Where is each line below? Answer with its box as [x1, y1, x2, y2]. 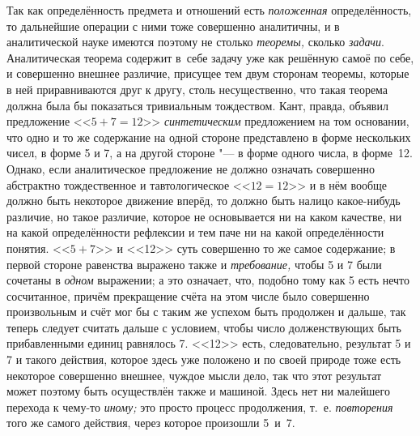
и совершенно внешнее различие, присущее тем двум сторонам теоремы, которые [6, 65, 409, 82]
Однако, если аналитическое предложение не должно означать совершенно [6, 160, 375, 177]
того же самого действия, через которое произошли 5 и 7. [6, 414, 295, 431]
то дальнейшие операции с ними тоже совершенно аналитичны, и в [6, 17, 340, 34]
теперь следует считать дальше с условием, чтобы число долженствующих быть [6, 318, 401, 336]
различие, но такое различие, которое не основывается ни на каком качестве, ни [6, 207, 402, 224]
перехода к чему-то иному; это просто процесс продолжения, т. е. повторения [6, 398, 393, 415]
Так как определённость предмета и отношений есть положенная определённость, [6, 2, 412, 18]
